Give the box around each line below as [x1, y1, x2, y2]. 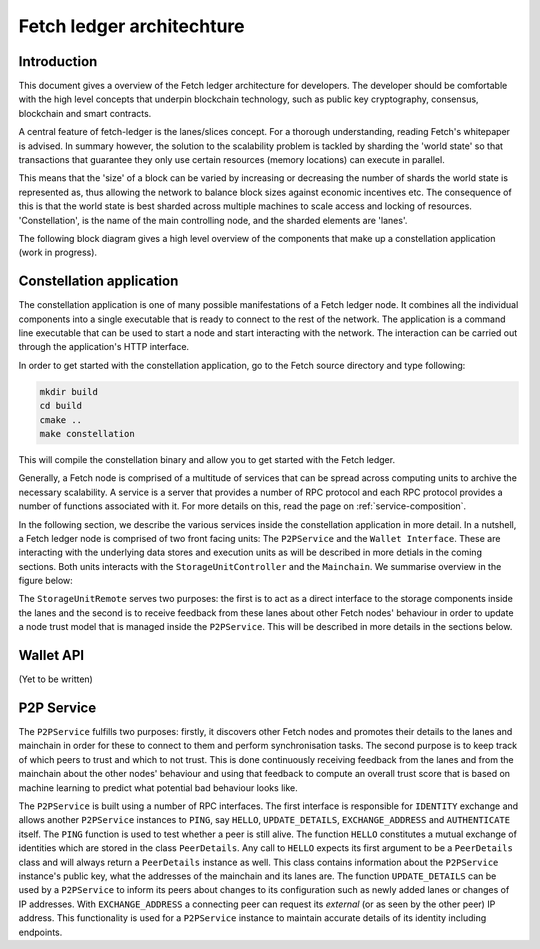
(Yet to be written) [18, 673, 94, 685]
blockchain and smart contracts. [18, 107, 152, 119]
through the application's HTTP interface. [18, 341, 190, 353]
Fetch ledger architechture [18, 15, 245, 37]
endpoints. [18, 926, 63, 938]
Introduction [18, 53, 98, 70]
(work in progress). [18, 246, 98, 259]
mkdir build [39, 386, 99, 397]
